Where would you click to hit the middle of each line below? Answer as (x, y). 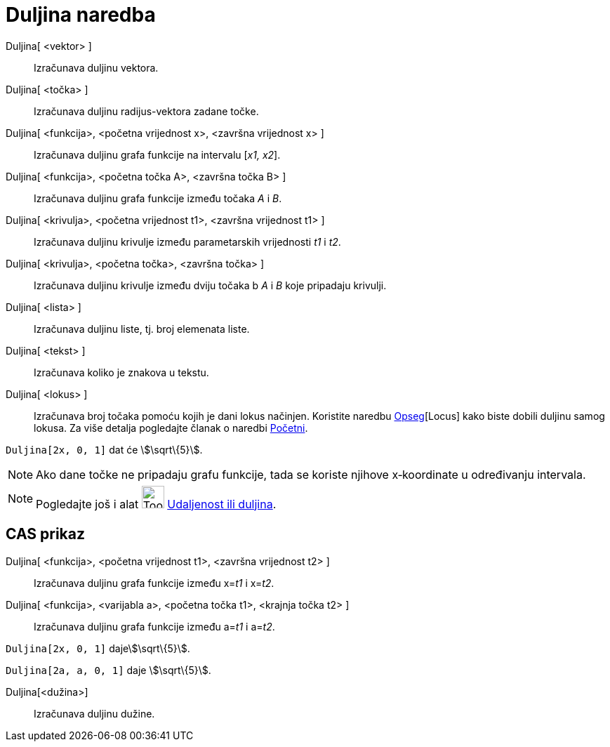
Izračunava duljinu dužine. (94, 713)
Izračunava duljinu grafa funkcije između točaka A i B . (158, 198)
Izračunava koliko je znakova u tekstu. (121, 372)
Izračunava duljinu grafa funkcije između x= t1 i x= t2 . (154, 583)
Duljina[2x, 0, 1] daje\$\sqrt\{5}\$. (98, 648)
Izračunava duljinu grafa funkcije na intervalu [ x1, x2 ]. (157, 154)
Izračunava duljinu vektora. (96, 67)
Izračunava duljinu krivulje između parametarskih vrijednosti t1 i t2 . (187, 242)
